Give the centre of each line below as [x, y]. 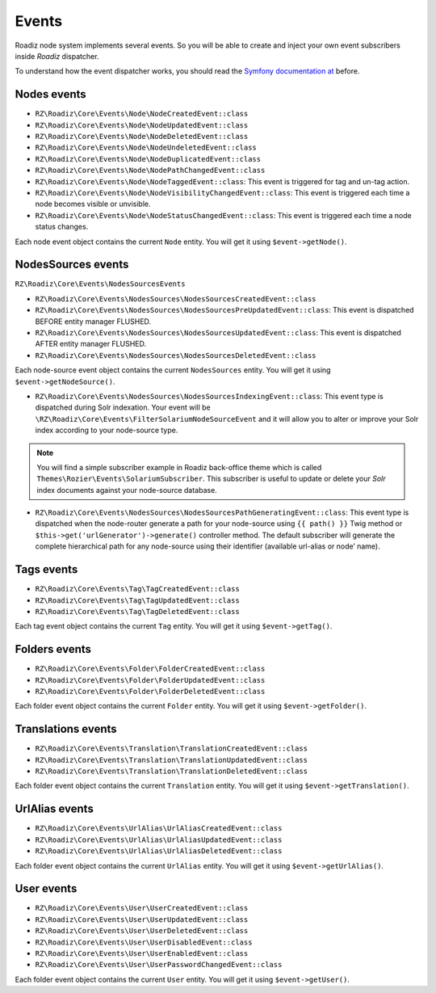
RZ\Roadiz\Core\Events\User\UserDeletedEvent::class [142, 931]
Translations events [66, 729]
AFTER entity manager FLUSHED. [91, 344]
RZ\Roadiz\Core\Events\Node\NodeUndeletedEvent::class [146, 148]
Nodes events [50, 94]
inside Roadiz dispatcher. [57, 56]
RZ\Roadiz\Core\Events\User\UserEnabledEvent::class [142, 954]
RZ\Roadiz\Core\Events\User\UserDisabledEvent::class [144, 942]
